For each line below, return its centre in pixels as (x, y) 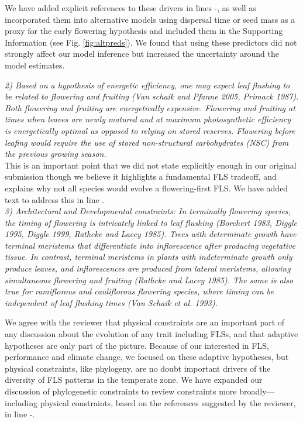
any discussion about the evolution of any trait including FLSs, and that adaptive (151, 334)
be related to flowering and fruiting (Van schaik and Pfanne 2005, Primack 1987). (152, 96)
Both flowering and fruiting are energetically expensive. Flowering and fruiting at (150, 107)
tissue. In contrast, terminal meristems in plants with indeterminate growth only (149, 257)
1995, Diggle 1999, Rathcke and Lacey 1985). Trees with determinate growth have (151, 234)
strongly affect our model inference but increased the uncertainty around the (142, 54)
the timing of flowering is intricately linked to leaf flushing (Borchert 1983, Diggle (151, 222)
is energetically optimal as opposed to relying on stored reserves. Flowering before (150, 130)
